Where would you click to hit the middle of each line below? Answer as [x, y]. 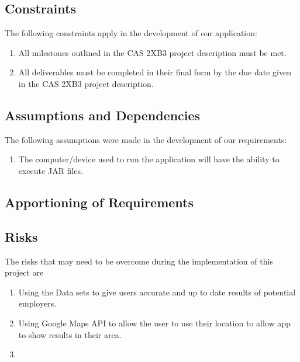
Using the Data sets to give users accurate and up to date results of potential [157, 292]
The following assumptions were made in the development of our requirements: [146, 139]
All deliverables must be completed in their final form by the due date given [155, 72]
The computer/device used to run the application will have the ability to [149, 159]
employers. [37, 303]
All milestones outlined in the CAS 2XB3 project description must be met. [152, 52]
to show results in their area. [70, 334]
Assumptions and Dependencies [103, 115]
